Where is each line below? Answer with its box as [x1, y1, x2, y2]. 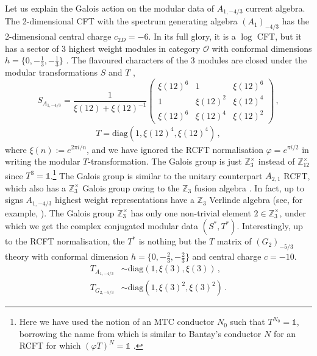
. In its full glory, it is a [148, 30, 236, 43]
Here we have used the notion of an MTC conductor [19, 315, 215, 328]
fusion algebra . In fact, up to [194, 181, 305, 194]
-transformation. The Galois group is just [88, 155, 242, 168]
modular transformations [5, 66, 98, 79]
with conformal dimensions [212, 41, 312, 54]
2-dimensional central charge [5, 30, 112, 43]
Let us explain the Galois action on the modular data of [5, 2, 215, 14]
